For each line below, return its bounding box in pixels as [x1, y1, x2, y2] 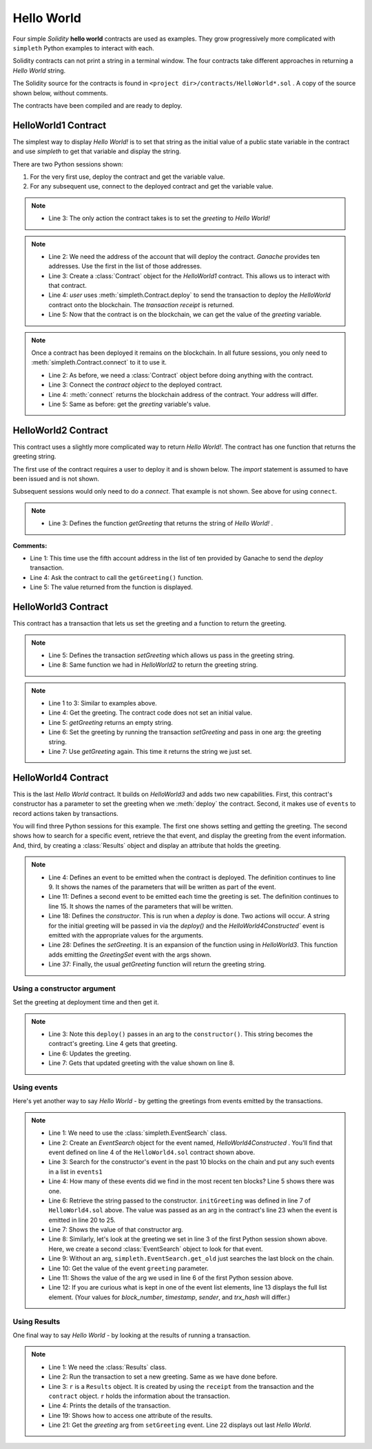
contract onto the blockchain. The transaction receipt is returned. [48, 300, 234, 309]
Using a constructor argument [12, 984, 116, 993]
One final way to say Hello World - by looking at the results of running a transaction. [12, 1331, 251, 1339]
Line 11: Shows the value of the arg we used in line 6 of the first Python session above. [48, 1274, 293, 1282]
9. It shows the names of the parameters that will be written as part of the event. [48, 883, 276, 891]
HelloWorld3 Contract [12, 601, 109, 613]
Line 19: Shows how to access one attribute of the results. [48, 1411, 213, 1419]
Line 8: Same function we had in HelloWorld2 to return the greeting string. [48, 661, 258, 669]
